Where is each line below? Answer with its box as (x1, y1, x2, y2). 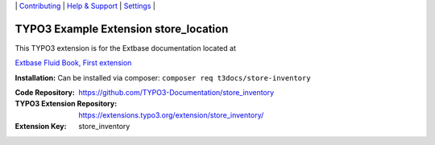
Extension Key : (14, 122, 67, 131)
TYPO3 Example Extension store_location (14, 22, 229, 35)
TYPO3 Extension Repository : (14, 99, 118, 109)
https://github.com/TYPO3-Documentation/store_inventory (78, 88, 275, 97)
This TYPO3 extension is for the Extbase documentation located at (14, 43, 237, 52)
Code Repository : (14, 88, 76, 97)
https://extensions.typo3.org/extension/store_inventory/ (78, 110, 264, 120)
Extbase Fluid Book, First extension (14, 58, 132, 68)
